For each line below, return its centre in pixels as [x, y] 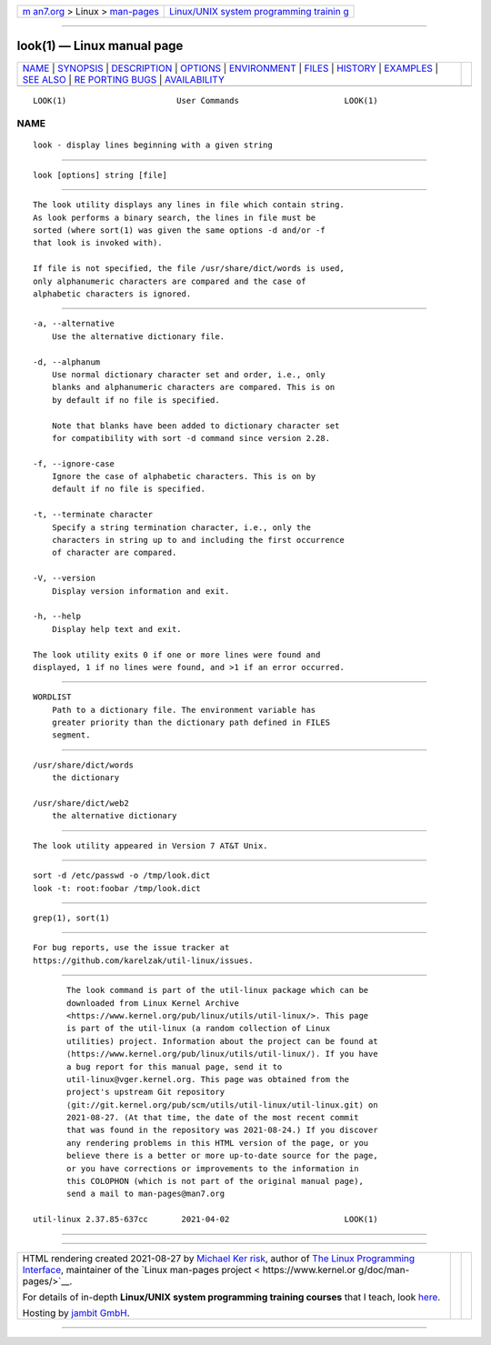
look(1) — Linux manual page [100, 46]
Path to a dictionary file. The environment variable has [184, 710]
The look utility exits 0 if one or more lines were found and [177, 654]
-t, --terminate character [93, 515]
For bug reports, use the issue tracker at [131, 948]
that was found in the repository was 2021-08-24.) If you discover [222, 1130]
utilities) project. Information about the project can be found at [222, 1041]
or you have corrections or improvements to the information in [213, 1168]
